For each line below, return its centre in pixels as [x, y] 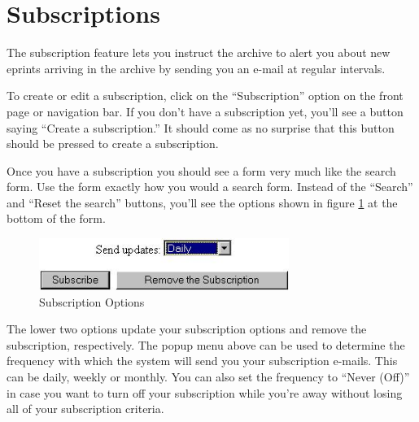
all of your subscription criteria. [85, 409]
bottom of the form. [56, 218]
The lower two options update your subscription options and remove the [187, 329]
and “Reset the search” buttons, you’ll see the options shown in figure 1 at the [202, 202]
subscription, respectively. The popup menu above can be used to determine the [206, 344]
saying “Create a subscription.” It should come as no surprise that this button [201, 127]
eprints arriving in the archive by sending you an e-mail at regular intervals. [196, 68]
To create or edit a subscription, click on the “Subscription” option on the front [205, 96]
